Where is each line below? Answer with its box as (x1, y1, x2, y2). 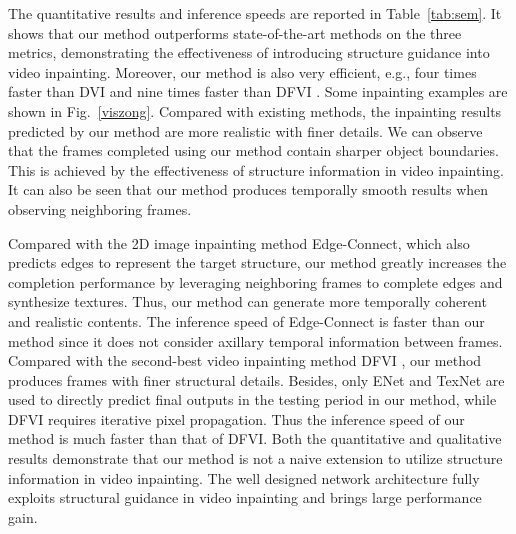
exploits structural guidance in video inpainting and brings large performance (8, 487, 482, 508)
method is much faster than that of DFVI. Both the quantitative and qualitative (8, 428, 502, 449)
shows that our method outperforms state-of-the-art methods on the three (8, 22, 462, 43)
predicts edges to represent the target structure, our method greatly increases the (8, 252, 507, 273)
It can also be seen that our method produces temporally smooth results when (8, 179, 489, 200)
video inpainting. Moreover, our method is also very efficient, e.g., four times (8, 61, 477, 82)
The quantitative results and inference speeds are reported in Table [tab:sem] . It (8, 3, 502, 23)
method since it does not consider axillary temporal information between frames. (8, 330, 503, 351)
